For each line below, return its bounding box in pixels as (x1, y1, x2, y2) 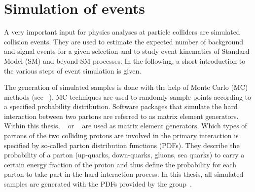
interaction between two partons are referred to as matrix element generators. (4, 111, 239, 121)
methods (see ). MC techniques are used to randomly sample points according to (4, 91, 252, 102)
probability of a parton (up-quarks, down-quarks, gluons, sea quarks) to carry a (4, 150, 245, 160)
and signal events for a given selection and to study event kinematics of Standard (4, 46, 250, 56)
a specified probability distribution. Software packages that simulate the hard (4, 101, 238, 112)
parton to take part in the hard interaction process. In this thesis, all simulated (4, 169, 244, 179)
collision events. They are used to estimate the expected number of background (4, 36, 243, 46)
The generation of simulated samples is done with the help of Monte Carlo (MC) (4, 82, 248, 92)
